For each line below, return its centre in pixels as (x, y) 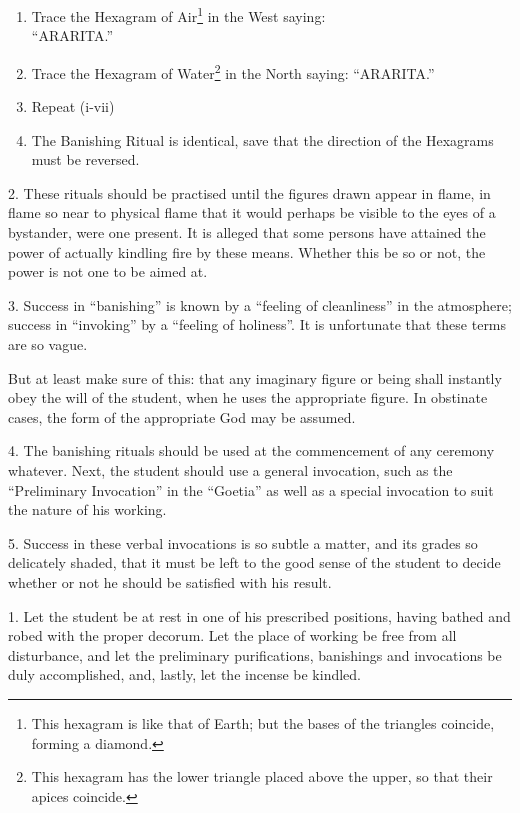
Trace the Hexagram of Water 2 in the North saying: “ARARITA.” (233, 71)
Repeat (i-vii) (73, 106)
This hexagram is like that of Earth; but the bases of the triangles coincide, (263, 722)
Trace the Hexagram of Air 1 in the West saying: (178, 14)
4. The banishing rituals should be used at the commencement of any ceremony (251, 450)
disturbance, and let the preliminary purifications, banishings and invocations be (255, 654)
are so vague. (48, 344)
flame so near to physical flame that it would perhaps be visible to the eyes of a (252, 212)
